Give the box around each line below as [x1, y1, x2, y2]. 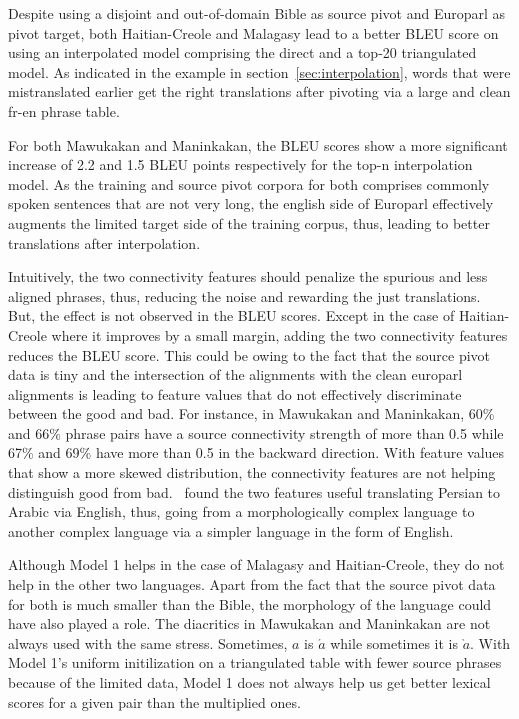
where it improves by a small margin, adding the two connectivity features [51, 324, 508, 345]
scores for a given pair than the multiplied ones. [8, 691, 301, 712]
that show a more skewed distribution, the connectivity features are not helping [8, 462, 496, 483]
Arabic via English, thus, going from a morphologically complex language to [8, 501, 475, 522]
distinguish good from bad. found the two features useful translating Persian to [8, 481, 501, 502]
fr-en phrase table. [8, 100, 120, 121]
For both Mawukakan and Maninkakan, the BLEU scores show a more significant [8, 134, 508, 155]
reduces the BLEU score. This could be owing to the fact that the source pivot [8, 344, 491, 365]
